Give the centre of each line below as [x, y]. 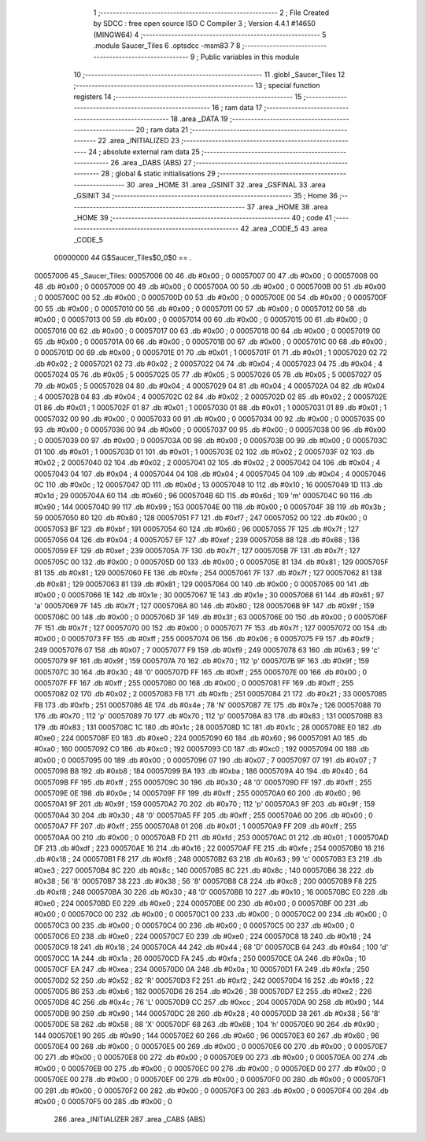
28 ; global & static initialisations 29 [158, 174]
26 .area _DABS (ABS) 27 [151, 163]
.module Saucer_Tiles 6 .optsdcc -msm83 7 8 [167, 46]
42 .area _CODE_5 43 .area [284, 229]
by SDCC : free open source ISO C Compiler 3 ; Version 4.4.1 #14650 [205, 24]
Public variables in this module [250, 57]
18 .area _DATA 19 [199, 119]
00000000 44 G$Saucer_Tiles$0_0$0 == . [123, 258]
